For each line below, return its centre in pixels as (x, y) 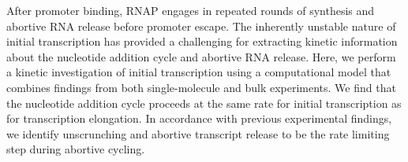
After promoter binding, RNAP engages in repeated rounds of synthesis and (191, 10)
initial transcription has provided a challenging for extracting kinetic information (202, 41)
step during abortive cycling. (76, 149)
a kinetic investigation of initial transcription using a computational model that (199, 72)
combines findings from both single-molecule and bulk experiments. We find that (201, 87)
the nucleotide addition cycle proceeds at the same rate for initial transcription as (204, 103)
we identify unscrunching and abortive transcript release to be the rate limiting (198, 133)
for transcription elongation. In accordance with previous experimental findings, (199, 118)
